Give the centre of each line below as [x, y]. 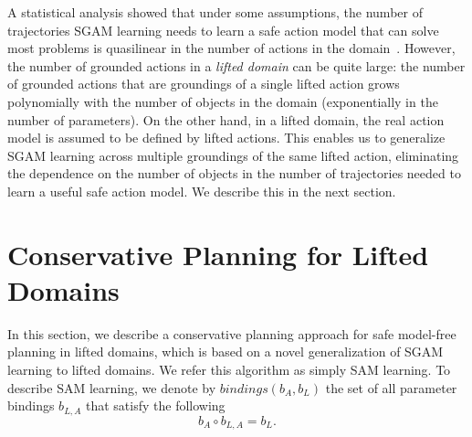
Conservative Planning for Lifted [218, 254]
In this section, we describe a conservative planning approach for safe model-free [232, 333]
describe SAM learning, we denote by [112, 387]
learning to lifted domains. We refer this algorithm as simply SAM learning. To [229, 370]
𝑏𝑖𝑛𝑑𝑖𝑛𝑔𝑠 [244, 389]
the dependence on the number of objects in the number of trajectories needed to [234, 173]
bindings [31, 405]
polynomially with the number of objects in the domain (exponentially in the [223, 101]
